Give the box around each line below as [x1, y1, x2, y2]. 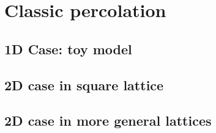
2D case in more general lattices [4, 111, 212, 130]
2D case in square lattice [4, 75, 164, 94]
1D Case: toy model [4, 39, 132, 58]
